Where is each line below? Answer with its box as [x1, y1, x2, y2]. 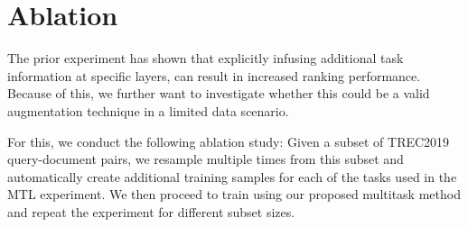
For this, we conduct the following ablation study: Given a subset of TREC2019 [7, 132, 450, 150]
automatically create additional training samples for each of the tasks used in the [7, 167, 457, 186]
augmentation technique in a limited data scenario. [7, 101, 289, 120]
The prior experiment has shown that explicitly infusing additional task [7, 49, 404, 68]
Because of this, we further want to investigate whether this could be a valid [7, 84, 430, 103]
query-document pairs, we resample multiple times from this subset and [7, 150, 404, 168]
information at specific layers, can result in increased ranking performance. [7, 66, 421, 85]
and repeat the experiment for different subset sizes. [7, 202, 295, 221]
